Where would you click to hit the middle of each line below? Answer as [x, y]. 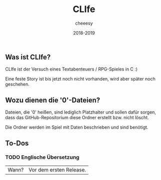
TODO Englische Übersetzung [42, 157]
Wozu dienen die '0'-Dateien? [53, 100]
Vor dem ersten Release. [57, 169]
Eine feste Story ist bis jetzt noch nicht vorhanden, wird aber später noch [80, 79]
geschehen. [17, 84]
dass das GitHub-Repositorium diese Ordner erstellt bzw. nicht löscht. [77, 118]
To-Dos [17, 143]
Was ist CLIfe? [28, 57]
